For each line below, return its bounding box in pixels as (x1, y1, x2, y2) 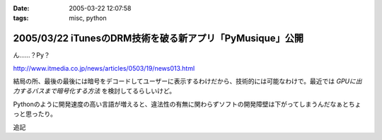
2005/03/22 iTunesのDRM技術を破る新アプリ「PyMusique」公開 (13, 33, 304, 45)
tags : (13, 14, 29, 23)
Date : (13, 4, 30, 12)
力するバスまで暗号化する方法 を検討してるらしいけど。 (13, 87, 176, 95)
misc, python (69, 14, 107, 23)
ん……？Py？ (13, 51, 51, 59)
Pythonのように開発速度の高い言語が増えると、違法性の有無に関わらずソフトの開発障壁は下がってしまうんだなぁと (13, 100, 349, 108)
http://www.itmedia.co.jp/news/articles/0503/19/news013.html (13, 64, 195, 72)
